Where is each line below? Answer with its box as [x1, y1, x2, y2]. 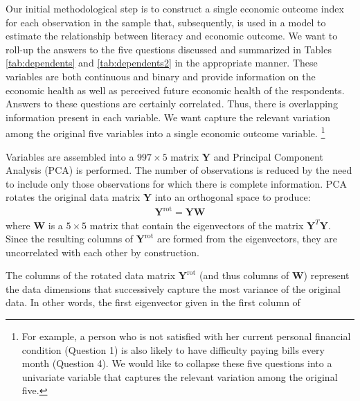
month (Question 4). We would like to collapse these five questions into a [21, 356, 332, 371]
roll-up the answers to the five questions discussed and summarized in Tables [6, 42, 332, 56]
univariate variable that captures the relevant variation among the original [21, 369, 338, 384]
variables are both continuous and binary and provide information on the [6, 69, 316, 83]
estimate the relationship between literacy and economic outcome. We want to [6, 28, 338, 43]
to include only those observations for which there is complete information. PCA [6, 176, 347, 190]
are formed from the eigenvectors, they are [156, 231, 338, 246]
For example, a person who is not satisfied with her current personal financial [21, 329, 351, 344]
